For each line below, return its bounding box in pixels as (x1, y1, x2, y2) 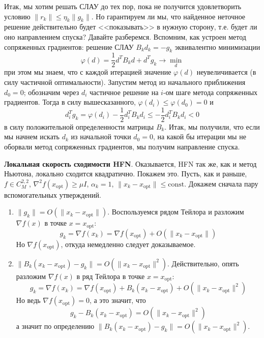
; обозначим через (23, 86, 79, 97)
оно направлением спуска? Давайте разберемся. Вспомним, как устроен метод (4, 31, 246, 42)
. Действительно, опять (167, 258, 239, 268)
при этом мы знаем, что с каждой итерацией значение (4, 67, 171, 77)
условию (4, 11, 31, 21)
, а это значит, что (89, 295, 146, 305)
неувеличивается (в (196, 67, 256, 77)
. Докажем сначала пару (184, 178, 258, 189)
